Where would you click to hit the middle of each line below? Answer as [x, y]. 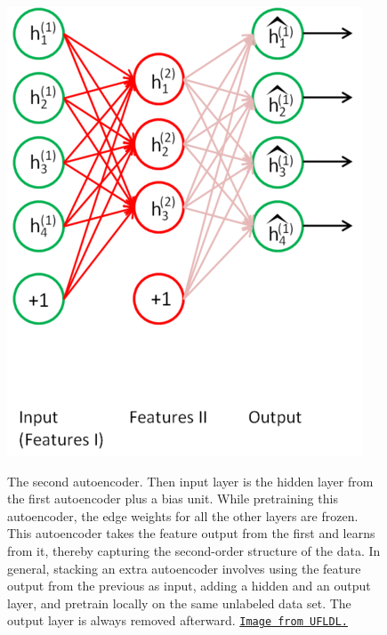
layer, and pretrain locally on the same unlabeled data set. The [179, 603]
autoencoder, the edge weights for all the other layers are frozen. [183, 515]
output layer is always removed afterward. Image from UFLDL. [177, 620]
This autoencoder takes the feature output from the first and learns [191, 533]
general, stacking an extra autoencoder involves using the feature [184, 568]
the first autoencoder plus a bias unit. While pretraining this [173, 498]
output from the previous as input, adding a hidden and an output [189, 586]
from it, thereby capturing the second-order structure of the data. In [194, 550]
